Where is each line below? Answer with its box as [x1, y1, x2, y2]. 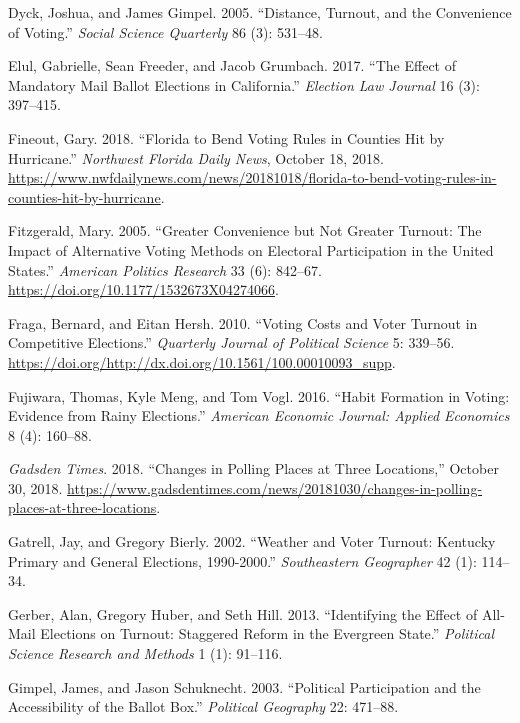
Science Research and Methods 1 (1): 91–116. [8, 643, 283, 664]
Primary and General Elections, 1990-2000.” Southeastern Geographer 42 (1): [8, 550, 477, 571]
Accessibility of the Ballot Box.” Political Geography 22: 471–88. [8, 696, 399, 717]
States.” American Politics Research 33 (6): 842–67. [8, 259, 322, 280]
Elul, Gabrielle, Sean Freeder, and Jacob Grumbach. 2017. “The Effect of [8, 55, 456, 76]
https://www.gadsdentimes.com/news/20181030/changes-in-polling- [67, 477, 483, 498]
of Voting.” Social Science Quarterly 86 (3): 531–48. [8, 21, 323, 42]
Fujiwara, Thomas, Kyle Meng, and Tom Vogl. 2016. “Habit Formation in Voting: [8, 385, 510, 406]
